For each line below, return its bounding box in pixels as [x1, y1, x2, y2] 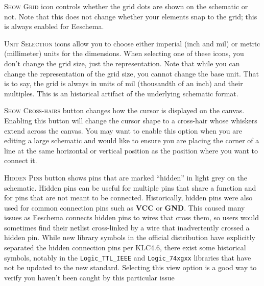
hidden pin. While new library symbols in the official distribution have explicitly [4, 232, 255, 243]
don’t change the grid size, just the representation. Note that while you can [4, 58, 240, 68]
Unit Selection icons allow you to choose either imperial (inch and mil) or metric [4, 38, 260, 48]
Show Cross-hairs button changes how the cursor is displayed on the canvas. [4, 105, 245, 116]
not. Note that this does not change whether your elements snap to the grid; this [4, 11, 257, 21]
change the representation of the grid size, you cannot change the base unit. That [4, 68, 259, 79]
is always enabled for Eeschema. [4, 21, 104, 32]
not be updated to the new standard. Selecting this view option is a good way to [4, 262, 257, 273]
